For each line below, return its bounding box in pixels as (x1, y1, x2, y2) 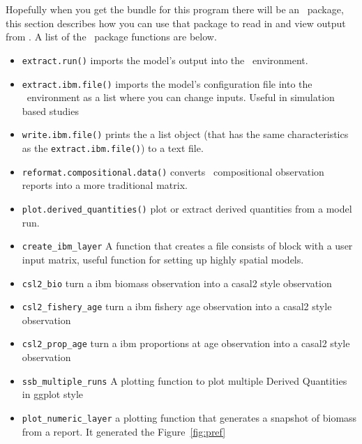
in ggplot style (22, 387, 83, 401)
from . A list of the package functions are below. (6, 29, 217, 44)
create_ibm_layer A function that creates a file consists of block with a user (22, 238, 353, 253)
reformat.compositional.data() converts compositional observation (22, 164, 324, 178)
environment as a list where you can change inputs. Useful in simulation (27, 90, 335, 105)
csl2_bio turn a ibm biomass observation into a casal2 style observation (22, 275, 332, 290)
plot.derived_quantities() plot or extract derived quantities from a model (22, 201, 352, 216)
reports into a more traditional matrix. (22, 178, 188, 192)
